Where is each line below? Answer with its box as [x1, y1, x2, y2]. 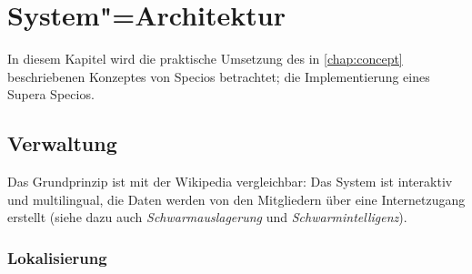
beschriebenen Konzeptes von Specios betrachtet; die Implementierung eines [7, 66, 430, 86]
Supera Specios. [7, 85, 95, 104]
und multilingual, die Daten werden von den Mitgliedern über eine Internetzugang [7, 189, 466, 208]
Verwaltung [7, 129, 117, 157]
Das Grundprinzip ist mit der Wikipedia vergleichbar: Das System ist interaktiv [7, 172, 453, 191]
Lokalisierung [7, 246, 107, 269]
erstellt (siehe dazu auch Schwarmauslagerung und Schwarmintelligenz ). [7, 208, 407, 227]
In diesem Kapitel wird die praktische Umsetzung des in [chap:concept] [7, 49, 403, 68]
